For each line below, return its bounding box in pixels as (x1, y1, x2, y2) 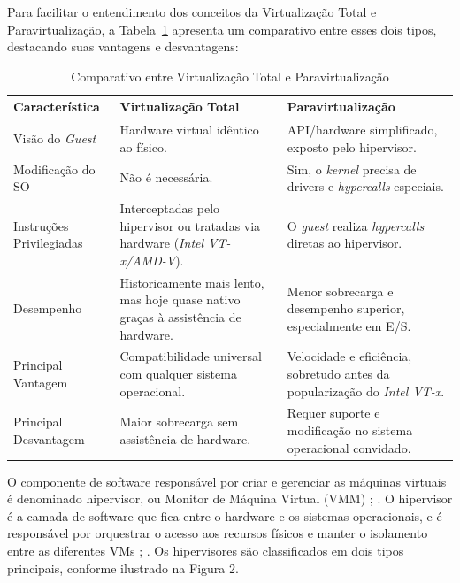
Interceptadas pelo (119, 199, 220, 218)
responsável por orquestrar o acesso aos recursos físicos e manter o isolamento (7, 524, 428, 542)
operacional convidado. (287, 438, 411, 456)
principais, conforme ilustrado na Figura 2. (7, 558, 239, 577)
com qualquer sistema (119, 364, 237, 382)
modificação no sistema (287, 420, 413, 439)
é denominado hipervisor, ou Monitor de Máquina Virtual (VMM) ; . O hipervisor (7, 489, 453, 508)
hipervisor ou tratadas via (119, 216, 261, 234)
